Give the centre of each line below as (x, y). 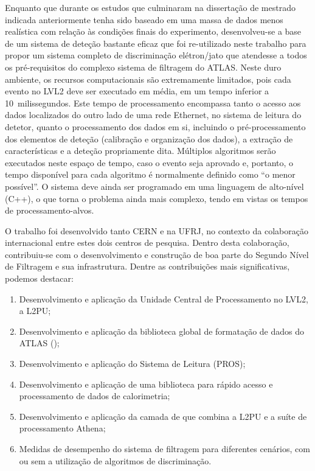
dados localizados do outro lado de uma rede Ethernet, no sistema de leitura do (153, 115)
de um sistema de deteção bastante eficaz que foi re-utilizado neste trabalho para (156, 43)
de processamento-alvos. (50, 210)
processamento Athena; (62, 428)
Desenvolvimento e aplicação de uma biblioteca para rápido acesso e (146, 384)
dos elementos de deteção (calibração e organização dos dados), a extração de (149, 138)
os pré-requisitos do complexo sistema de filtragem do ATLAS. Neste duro (143, 67)
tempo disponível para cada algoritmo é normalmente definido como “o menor (150, 174)
